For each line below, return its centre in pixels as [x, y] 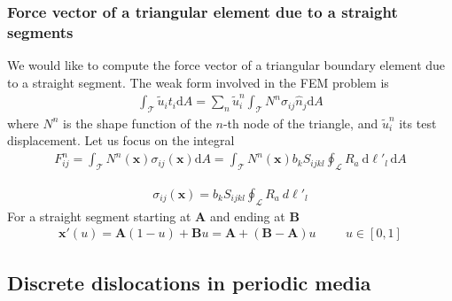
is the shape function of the [137, 123]
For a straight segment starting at [99, 216]
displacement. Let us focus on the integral [121, 140]
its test [418, 123]
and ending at [247, 216]
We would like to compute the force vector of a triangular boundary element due [226, 65]
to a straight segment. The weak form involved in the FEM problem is [198, 82]
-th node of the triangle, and [300, 123]
